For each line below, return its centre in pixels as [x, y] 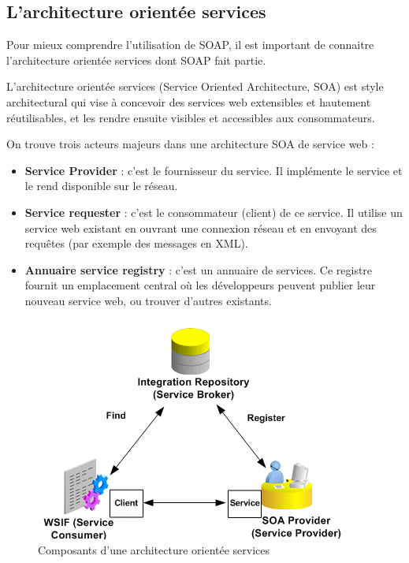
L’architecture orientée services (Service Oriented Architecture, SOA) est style [195, 86]
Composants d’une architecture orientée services [154, 550]
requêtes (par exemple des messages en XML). [136, 243]
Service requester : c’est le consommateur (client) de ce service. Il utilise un [214, 212]
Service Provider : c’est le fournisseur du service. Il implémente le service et [214, 170]
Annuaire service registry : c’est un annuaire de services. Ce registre [199, 269]
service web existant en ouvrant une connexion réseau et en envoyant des [201, 227]
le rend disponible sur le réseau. [101, 186]
